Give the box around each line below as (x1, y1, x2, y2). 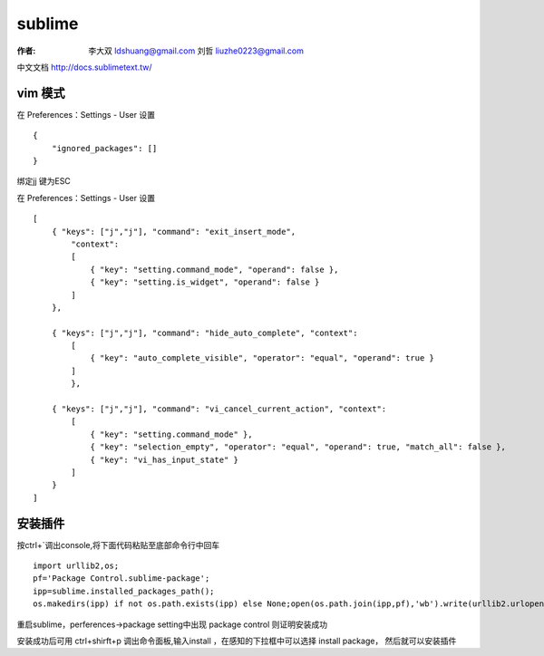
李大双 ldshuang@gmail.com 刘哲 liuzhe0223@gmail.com (88, 45, 304, 56)
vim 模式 (16, 85, 65, 101)
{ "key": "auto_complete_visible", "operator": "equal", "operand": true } (90, 353, 435, 363)
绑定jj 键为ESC (16, 176, 72, 187)
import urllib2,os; (33, 561, 120, 571)
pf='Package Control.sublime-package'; (33, 574, 210, 584)
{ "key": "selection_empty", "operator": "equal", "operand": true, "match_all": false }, (90, 442, 507, 452)
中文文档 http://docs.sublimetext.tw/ (16, 62, 153, 72)
